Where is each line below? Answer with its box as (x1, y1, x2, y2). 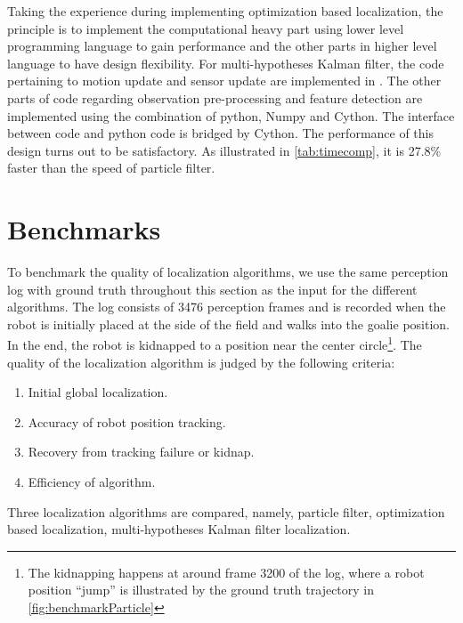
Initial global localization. (28, 383, 168, 401)
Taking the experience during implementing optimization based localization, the (7, 2, 443, 20)
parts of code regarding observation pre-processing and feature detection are (7, 88, 423, 107)
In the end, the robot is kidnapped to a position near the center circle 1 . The (7, 333, 422, 354)
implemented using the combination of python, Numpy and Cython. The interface (7, 106, 455, 125)
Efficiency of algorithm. (28, 473, 156, 491)
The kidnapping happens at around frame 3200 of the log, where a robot (28, 562, 425, 581)
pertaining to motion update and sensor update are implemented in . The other (7, 71, 442, 90)
